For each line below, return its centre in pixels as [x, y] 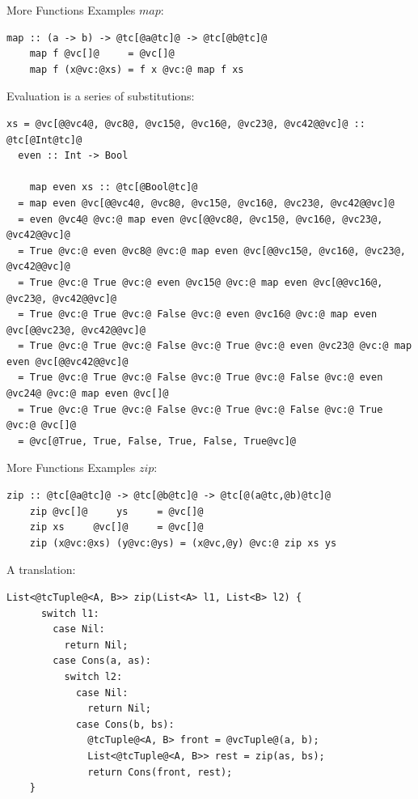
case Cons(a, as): [102, 661]
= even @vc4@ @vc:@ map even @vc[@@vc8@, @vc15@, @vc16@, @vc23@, [201, 219]
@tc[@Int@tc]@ [44, 140]
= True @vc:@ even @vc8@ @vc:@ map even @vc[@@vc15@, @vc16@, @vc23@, [212, 251]
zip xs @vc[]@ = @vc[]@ [116, 527]
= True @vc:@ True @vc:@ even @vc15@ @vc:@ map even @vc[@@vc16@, [201, 282]
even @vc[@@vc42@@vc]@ [68, 361]
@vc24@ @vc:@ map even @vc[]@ [88, 394]
